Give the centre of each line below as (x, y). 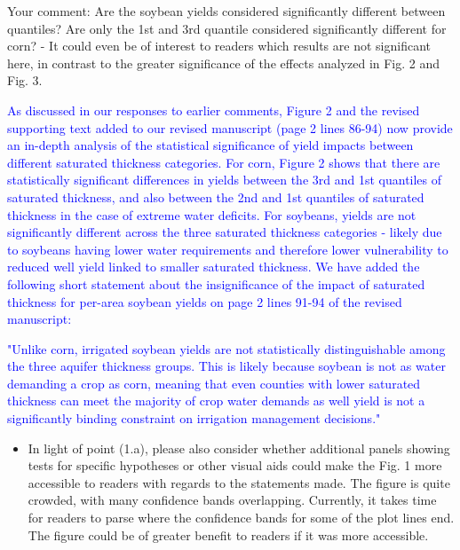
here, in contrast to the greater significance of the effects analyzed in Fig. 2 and (224, 63)
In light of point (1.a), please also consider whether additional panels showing (239, 448)
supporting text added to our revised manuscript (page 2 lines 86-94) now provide (230, 127)
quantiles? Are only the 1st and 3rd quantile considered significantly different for (227, 28)
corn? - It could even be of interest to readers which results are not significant (219, 46)
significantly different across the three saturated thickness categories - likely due (225, 232)
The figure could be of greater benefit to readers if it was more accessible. (228, 534)
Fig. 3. (25, 80)
